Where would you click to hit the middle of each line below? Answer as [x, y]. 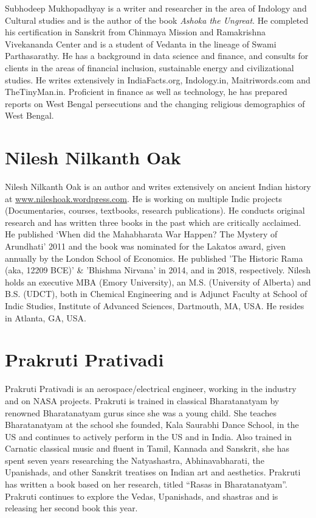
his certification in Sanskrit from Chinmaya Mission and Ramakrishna [135, 32]
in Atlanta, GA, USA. [46, 317]
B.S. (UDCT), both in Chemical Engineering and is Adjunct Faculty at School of [156, 294]
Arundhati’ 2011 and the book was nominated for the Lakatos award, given [146, 246]
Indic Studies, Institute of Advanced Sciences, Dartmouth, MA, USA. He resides [155, 306]
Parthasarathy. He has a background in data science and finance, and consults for [157, 56]
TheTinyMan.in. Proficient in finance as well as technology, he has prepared [146, 92]
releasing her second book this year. [71, 508]
